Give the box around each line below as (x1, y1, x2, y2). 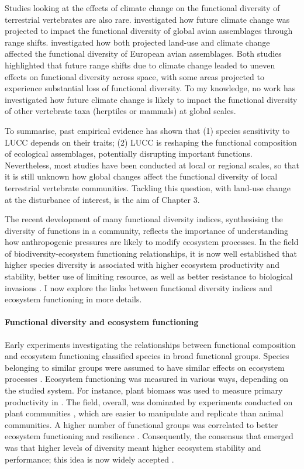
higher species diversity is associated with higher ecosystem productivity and (5, 258, 280, 271)
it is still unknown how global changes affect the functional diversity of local (5, 170, 278, 182)
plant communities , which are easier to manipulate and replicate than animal (5, 407, 284, 419)
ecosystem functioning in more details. (5, 293, 142, 305)
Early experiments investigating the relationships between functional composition (5, 338, 296, 350)
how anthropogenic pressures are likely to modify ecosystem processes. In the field (5, 236, 299, 248)
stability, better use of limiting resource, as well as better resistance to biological (5, 270, 293, 282)
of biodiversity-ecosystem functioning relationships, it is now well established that (5, 247, 298, 259)
